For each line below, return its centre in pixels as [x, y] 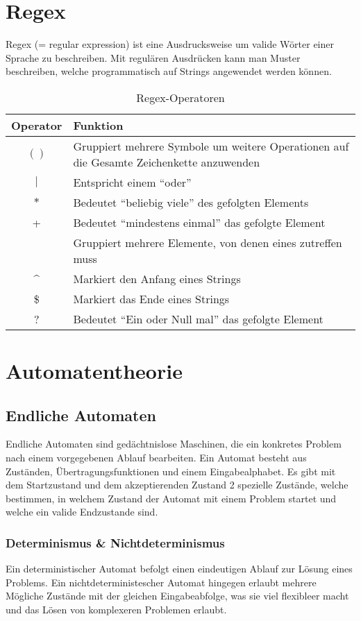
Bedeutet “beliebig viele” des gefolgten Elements [191, 202]
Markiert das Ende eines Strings [151, 298]
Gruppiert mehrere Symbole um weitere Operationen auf [211, 146]
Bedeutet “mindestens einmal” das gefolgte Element [199, 222]
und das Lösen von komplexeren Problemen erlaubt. [116, 610]
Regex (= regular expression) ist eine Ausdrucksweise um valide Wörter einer [170, 44]
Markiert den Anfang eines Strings [157, 278]
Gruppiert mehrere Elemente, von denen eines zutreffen [208, 242]
